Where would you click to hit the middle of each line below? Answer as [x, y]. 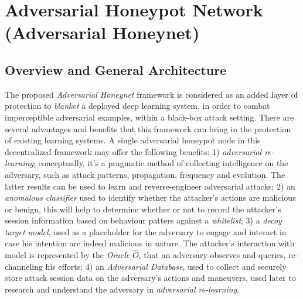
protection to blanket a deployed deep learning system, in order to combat [137, 106]
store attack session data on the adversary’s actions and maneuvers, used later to [150, 278]
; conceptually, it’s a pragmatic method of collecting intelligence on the [161, 163]
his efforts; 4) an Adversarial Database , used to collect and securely [166, 266]
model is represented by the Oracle [67, 255]
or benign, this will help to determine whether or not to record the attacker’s [143, 209]
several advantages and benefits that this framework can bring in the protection [148, 128]
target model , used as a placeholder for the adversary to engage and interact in [146, 231]
